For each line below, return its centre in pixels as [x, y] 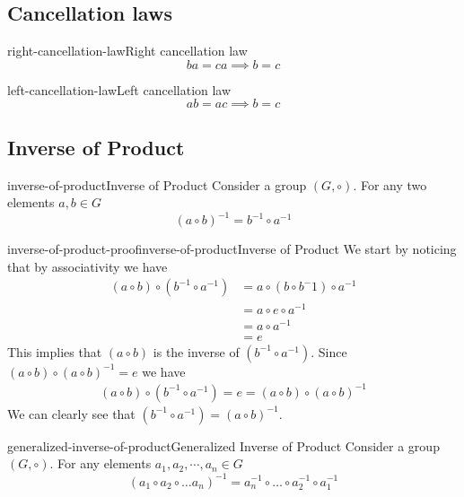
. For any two [390, 184]
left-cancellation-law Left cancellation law [119, 89]
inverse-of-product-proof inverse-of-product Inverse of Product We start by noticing [232, 249]
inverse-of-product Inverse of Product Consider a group [157, 184]
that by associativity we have [88, 266]
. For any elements [101, 463]
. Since [329, 351]
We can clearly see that [71, 413]
